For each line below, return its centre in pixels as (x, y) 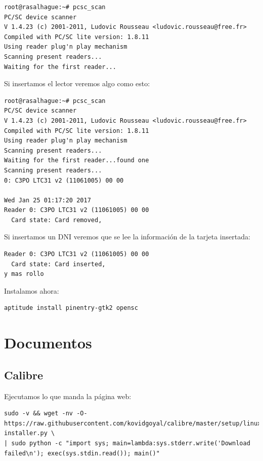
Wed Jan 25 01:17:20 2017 (48, 200)
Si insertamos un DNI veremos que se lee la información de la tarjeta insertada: (127, 237)
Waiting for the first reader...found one (77, 161)
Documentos (48, 343)
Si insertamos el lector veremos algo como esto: (77, 83)
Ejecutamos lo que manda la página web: (68, 396)
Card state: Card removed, (57, 220)
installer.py (26, 433)
